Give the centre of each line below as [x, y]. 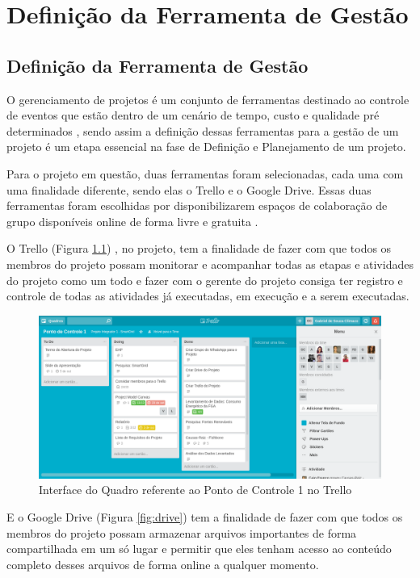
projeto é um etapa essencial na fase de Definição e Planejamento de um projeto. [206, 147]
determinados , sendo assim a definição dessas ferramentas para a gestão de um [203, 130]
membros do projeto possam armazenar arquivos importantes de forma [182, 532]
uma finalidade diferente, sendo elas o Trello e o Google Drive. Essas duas [189, 189]
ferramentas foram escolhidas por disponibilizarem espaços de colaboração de [197, 205]
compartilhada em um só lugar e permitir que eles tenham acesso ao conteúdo [199, 549]
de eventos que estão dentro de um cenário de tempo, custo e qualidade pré [193, 115]
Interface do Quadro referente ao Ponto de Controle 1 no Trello [195, 490]
